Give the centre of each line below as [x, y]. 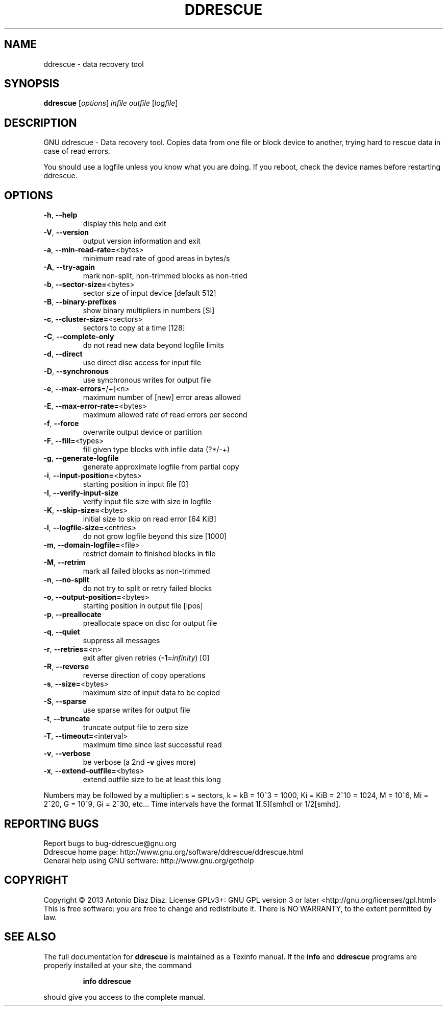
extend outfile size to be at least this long [152, 780]
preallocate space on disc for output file [150, 623]
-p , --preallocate [72, 615]
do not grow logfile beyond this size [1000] [155, 536]
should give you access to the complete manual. [125, 997]
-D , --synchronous [76, 371]
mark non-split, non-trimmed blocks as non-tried [165, 276]
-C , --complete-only [79, 337]
